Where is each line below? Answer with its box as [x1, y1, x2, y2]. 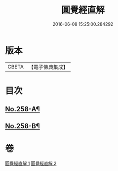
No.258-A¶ [5, 105, 40, 113]
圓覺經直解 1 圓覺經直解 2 [5, 160, 57, 166]
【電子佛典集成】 [28, 64, 68, 70]
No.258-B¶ [5, 122, 40, 130]
